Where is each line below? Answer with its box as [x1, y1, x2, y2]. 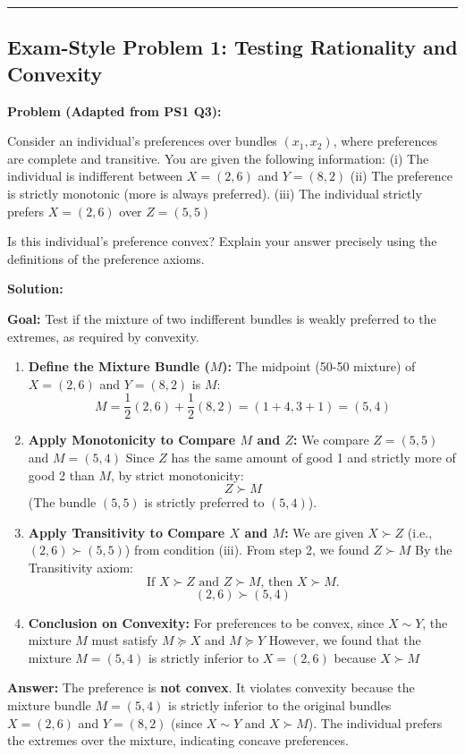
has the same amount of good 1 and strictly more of [171, 447, 456, 466]
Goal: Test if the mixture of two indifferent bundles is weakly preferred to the [7, 309, 436, 327]
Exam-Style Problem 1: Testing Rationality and [7, 33, 458, 61]
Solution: [7, 279, 63, 298]
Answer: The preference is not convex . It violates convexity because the [7, 678, 415, 697]
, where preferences [333, 131, 438, 150]
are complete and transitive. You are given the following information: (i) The [7, 148, 429, 167]
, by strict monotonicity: [110, 465, 244, 484]
